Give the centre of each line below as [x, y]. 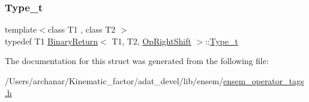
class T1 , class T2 [82, 29]
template [21, 29]
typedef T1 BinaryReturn [52, 41]
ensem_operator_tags [264, 81]
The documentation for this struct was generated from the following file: [137, 61]
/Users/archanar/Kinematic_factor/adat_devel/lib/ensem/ [114, 81]
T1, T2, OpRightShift [152, 41]
